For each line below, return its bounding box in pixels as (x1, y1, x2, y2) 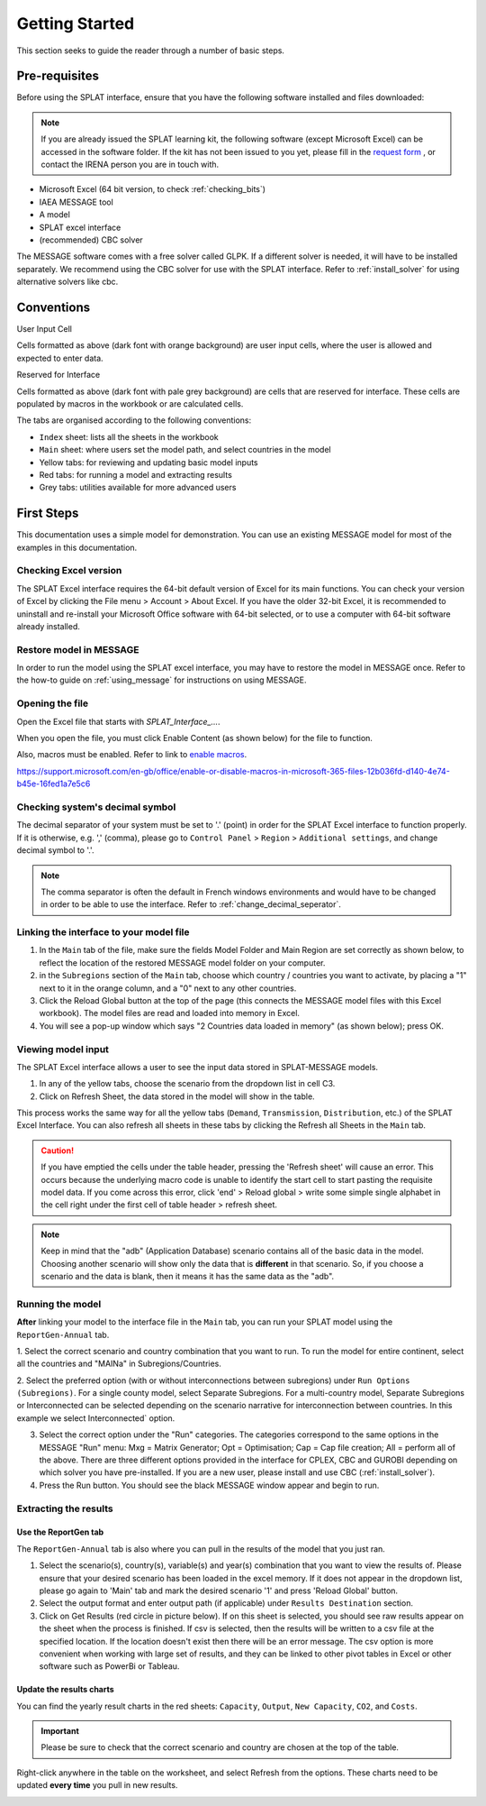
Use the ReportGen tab (16, 1526, 104, 1537)
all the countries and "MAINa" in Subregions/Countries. (16, 1358, 222, 1370)
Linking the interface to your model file (16, 926, 190, 939)
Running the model (16, 1297, 102, 1310)
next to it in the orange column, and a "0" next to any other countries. (39, 983, 297, 994)
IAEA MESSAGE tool (39, 197, 114, 207)
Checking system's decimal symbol (16, 801, 176, 813)
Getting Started (16, 14, 135, 33)
